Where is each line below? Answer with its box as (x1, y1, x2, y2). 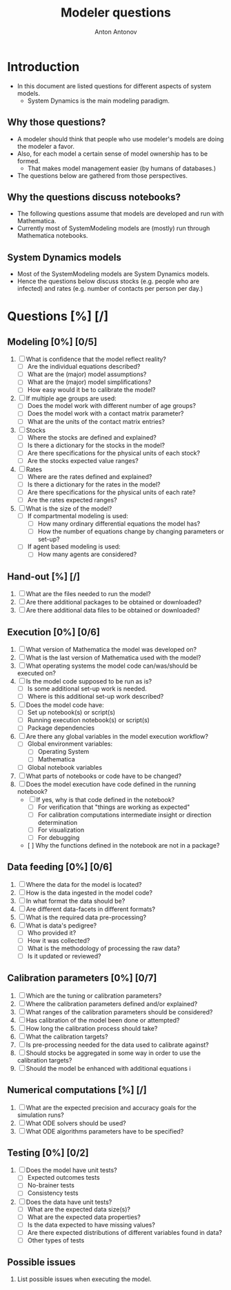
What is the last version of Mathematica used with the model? (26, 653, 201, 662)
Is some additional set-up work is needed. (27, 684, 147, 693)
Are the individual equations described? (27, 362, 141, 371)
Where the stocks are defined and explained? (27, 433, 157, 442)
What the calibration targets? (26, 1032, 108, 1041)
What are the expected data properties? (27, 1213, 141, 1221)
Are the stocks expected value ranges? (27, 456, 139, 464)
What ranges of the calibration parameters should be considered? (26, 1007, 213, 1016)
